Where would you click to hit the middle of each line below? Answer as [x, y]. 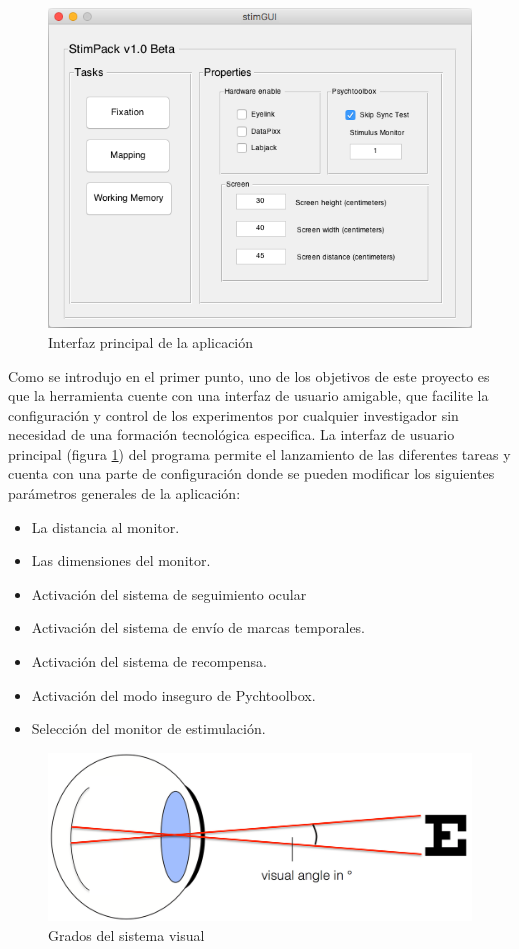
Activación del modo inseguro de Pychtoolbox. [173, 694]
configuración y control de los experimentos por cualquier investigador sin [233, 414]
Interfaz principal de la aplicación [151, 341]
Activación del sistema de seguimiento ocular [169, 593]
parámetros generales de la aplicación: [124, 493]
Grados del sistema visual [126, 934]
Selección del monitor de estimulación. [148, 728]
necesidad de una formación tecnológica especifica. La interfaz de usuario [231, 434]
